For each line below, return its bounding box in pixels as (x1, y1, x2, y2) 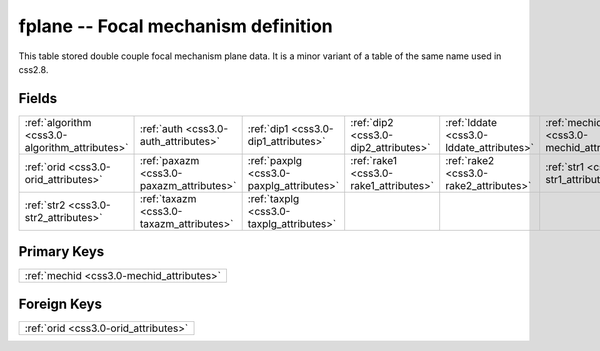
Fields (18, 90, 58, 107)
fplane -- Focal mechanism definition (18, 15, 334, 37)
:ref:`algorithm (24, 115, 92, 129)
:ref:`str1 (545, 160, 585, 174)
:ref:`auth (139, 121, 184, 135)
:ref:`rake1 (350, 153, 397, 167)
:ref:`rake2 (445, 153, 495, 167)
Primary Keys (18, 243, 105, 260)
